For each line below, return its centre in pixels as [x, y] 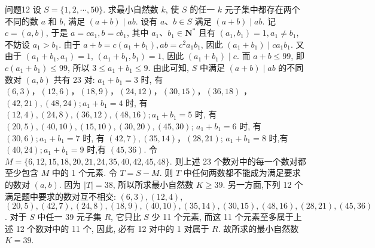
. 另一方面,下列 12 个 [263, 184]
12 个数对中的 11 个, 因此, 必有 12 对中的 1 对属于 [112, 228]
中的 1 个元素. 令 [84, 173]
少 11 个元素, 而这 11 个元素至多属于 [222, 217]
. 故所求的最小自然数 [258, 228]
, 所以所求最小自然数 [153, 184]
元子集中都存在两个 [262, 9]
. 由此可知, [169, 67]
